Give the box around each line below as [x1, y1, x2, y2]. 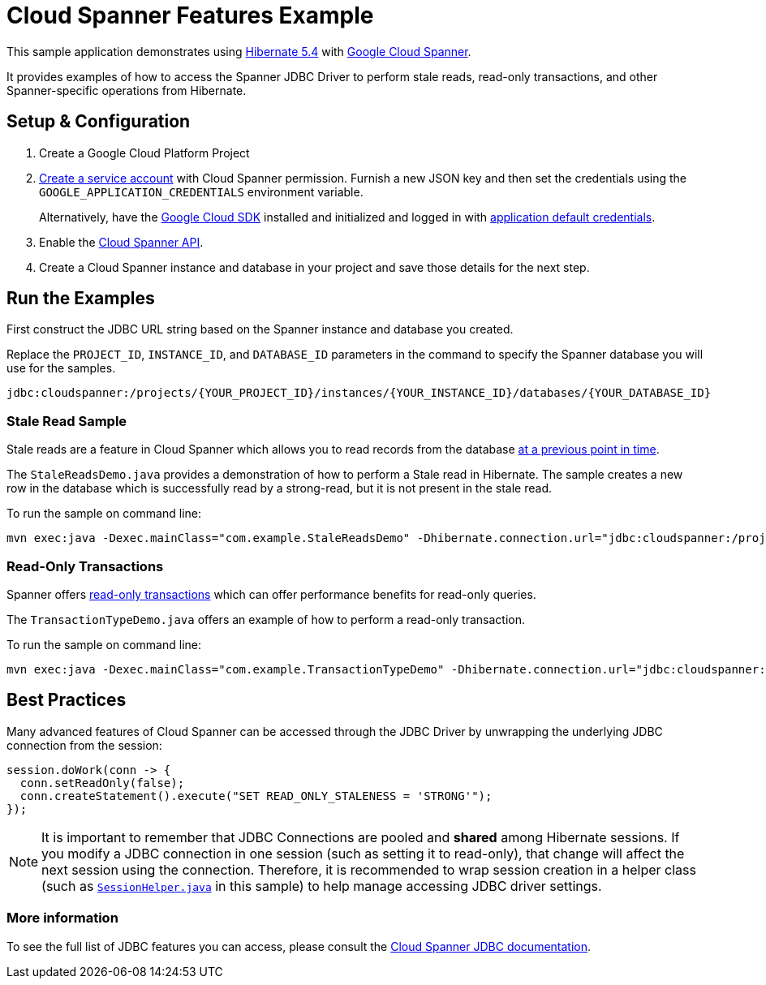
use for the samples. [6, 361, 116, 376]
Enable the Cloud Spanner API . [39, 234, 204, 249]
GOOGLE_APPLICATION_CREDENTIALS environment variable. [39, 184, 364, 199]
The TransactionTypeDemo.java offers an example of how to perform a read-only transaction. [6, 612, 525, 626]
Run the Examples [6, 288, 155, 309]
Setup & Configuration [6, 111, 191, 132]
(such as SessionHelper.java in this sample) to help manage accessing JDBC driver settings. [41, 877, 602, 894]
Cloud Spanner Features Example [6, 2, 374, 29]
